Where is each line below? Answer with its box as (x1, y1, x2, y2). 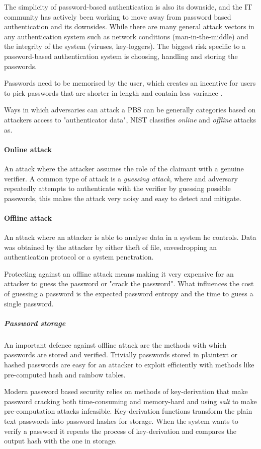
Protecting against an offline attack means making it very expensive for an (4, 268, 234, 279)
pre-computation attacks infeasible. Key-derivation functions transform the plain (4, 406, 252, 416)
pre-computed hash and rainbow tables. (4, 369, 126, 379)
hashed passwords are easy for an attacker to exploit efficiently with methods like (4, 359, 254, 369)
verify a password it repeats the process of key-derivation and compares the (4, 425, 236, 436)
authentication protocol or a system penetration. (4, 251, 154, 262)
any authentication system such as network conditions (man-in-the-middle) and (4, 31, 248, 41)
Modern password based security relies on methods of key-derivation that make (4, 386, 248, 397)
